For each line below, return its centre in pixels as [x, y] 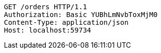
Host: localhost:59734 [48, 30]
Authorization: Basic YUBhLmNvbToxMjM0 [81, 15]
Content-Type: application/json [66, 22]
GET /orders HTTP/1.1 [46, 7]
